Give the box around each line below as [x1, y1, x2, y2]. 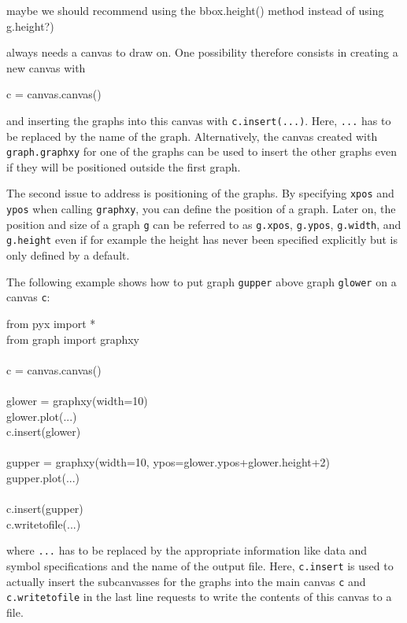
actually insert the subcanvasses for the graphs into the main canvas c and [6, 573, 366, 589]
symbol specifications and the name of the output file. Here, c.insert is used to [6, 557, 394, 573]
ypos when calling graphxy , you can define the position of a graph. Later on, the [6, 201, 396, 217]
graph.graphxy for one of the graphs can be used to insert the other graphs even [6, 143, 398, 160]
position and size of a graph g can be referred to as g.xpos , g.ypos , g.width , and [6, 216, 401, 232]
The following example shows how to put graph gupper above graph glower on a [6, 273, 397, 289]
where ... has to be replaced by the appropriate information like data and [6, 542, 368, 558]
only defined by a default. [6, 247, 130, 264]
